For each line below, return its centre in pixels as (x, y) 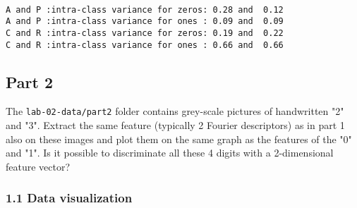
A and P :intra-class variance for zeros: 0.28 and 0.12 (145, 10)
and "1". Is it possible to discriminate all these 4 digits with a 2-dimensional (170, 153)
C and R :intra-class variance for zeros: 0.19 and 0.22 (145, 33)
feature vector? (38, 166)
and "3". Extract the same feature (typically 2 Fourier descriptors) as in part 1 (175, 125)
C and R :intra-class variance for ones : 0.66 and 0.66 (145, 45)
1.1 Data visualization (69, 198)
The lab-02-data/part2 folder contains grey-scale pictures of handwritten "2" (175, 111)
